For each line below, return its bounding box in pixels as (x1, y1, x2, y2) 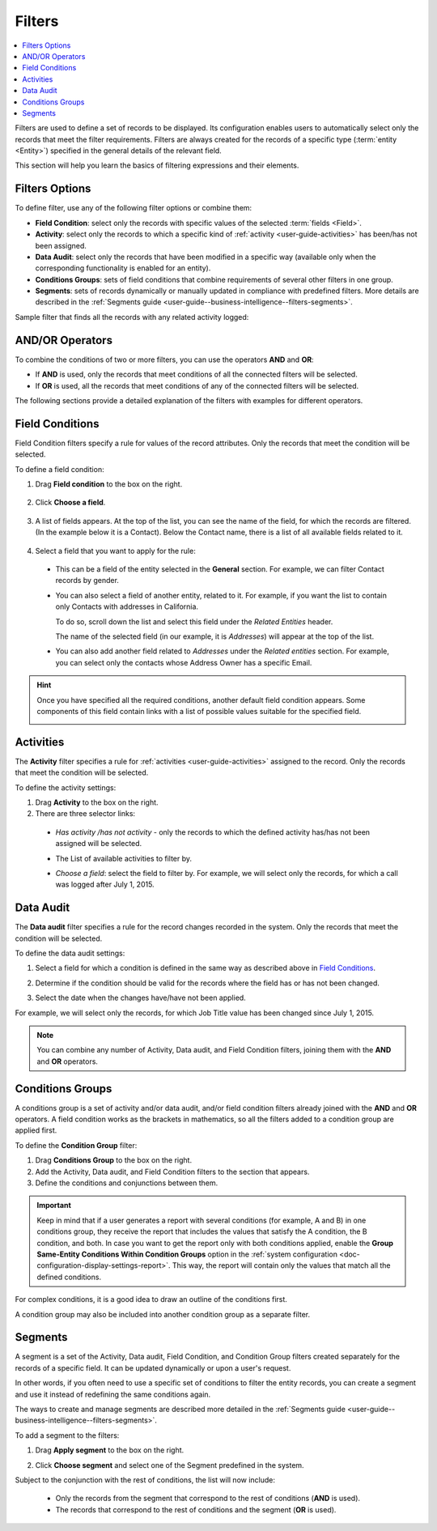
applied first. (15, 1125, 57, 1135)
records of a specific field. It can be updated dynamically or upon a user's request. (15, 1363, 291, 1372)
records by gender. (55, 576, 119, 585)
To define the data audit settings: (15, 948, 125, 958)
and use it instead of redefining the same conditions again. (15, 1389, 211, 1399)
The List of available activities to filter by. (55, 853, 193, 863)
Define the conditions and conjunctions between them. (35, 1178, 218, 1188)
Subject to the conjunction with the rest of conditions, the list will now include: (15, 1474, 275, 1485)
